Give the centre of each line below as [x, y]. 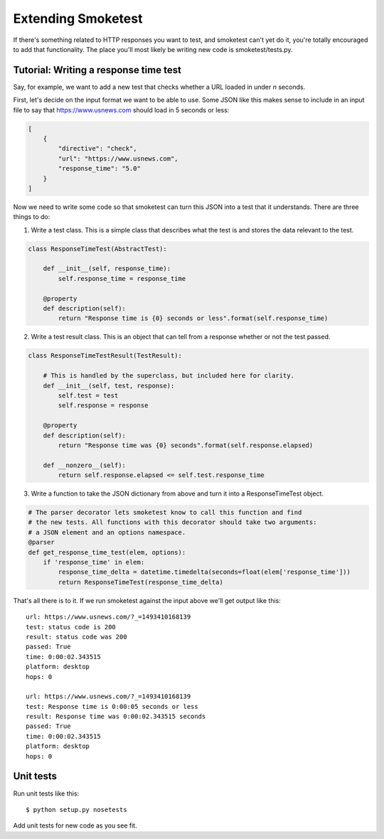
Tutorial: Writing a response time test [97, 70]
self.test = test [88, 395]
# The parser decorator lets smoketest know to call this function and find [165, 513]
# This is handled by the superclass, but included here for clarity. [169, 376]
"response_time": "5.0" [100, 169]
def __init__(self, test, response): [109, 385]
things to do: [32, 217]
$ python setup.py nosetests [76, 809]
